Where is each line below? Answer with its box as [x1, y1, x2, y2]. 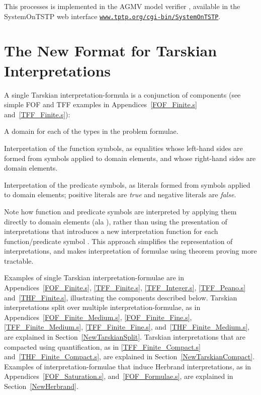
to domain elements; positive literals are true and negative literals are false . [4, 189, 236, 200]
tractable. [4, 255, 34, 266]
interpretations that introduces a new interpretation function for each [4, 226, 218, 236]
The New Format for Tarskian [4, 40, 217, 61]
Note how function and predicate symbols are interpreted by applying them [4, 206, 237, 216]
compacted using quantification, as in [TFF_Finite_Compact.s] [4, 341, 201, 352]
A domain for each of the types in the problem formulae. [4, 126, 179, 136]
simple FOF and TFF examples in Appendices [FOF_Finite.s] [4, 99, 197, 110]
